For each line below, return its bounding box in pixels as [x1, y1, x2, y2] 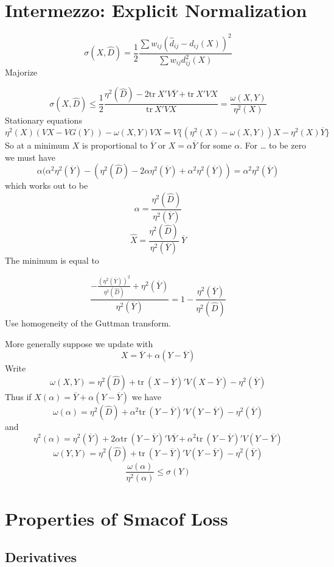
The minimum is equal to [5, 254, 99, 267]
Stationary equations [5, 114, 82, 127]
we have [131, 390, 161, 403]
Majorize [5, 65, 38, 78]
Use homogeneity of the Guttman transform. [5, 317, 171, 329]
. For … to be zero [240, 138, 307, 151]
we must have [5, 150, 55, 163]
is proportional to [82, 138, 148, 151]
